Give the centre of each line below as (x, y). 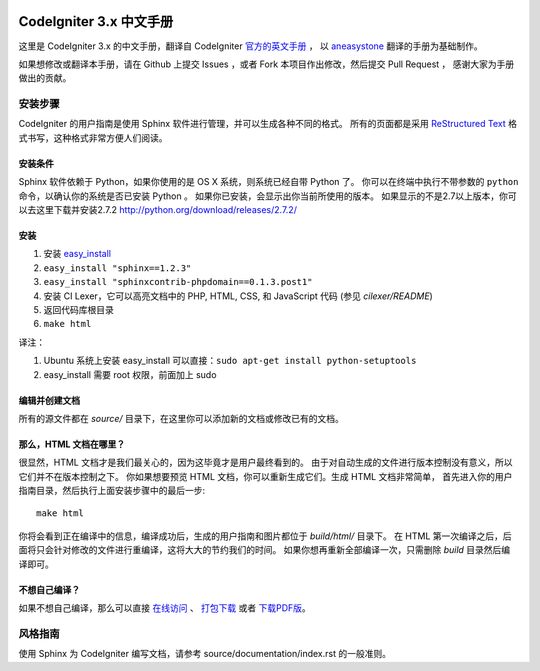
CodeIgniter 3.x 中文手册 (96, 21)
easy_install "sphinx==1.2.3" (117, 268)
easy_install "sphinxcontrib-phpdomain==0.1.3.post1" (178, 282)
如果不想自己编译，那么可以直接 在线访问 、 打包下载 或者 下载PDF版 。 (164, 608)
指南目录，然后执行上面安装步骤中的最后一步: (112, 491)
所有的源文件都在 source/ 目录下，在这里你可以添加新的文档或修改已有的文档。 (181, 418)
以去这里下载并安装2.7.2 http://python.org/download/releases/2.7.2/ (157, 209)
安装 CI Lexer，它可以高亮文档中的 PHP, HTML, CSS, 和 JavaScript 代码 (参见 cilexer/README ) (238, 296)
